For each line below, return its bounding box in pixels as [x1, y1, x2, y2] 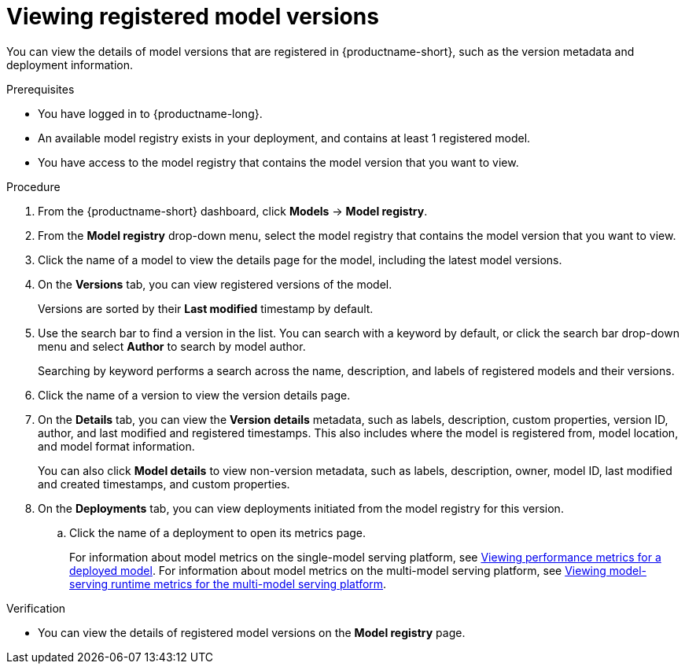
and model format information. [38, 439, 195, 453]
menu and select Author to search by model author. [38, 339, 306, 353]
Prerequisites [6, 82, 75, 96]
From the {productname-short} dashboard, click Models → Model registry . [38, 204, 428, 218]
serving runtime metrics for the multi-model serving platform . [69, 576, 387, 591]
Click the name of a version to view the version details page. [38, 388, 351, 402]
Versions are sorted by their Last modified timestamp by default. [38, 301, 374, 315]
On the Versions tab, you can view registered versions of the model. [38, 277, 392, 291]
